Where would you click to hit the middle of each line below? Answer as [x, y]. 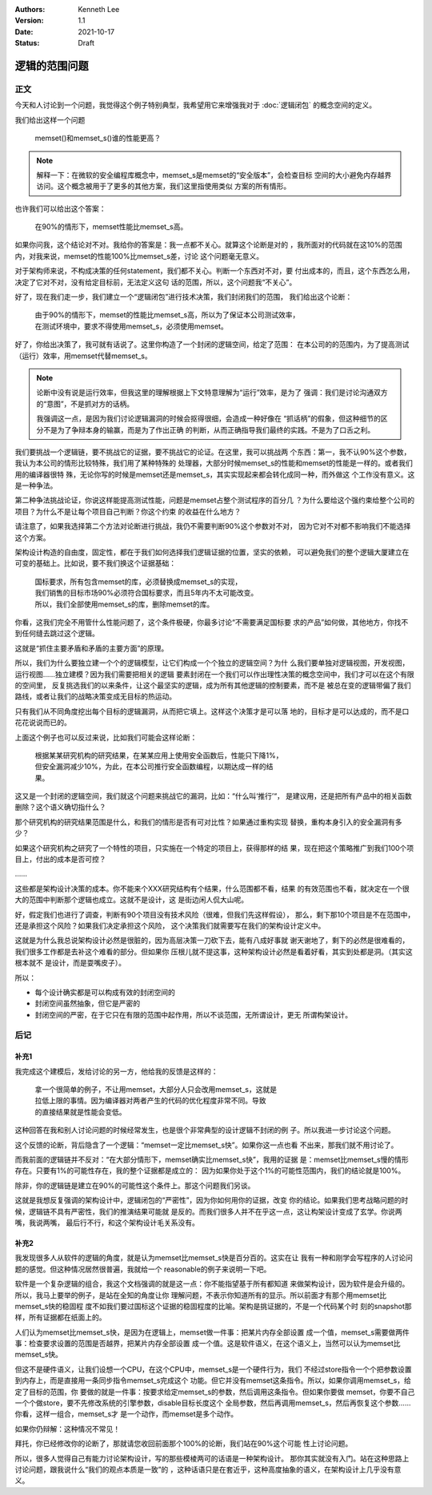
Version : [29, 21]
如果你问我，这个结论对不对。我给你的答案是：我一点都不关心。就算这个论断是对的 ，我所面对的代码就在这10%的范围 [209, 245]
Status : [27, 43]
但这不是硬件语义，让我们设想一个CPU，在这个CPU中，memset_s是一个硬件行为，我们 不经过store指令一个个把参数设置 [213, 1369]
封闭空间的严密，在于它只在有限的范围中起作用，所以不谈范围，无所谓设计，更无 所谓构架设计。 [193, 1014]
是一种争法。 [36, 486]
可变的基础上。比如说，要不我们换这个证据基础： [95, 563]
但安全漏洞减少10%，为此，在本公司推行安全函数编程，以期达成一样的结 [154, 767]
